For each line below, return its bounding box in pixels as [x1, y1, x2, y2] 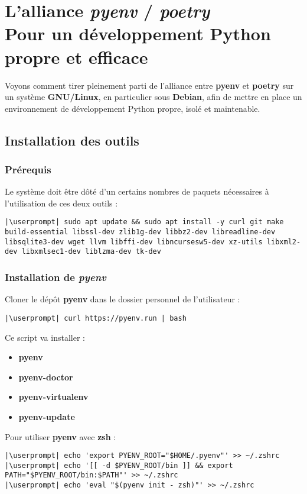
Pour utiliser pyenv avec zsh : [5, 430, 116, 443]
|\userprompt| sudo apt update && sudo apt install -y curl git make [5, 218, 284, 227]
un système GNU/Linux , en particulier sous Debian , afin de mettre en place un [5, 91, 302, 103]
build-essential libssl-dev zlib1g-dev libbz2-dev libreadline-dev [5, 228, 276, 237]
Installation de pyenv [5, 270, 106, 285]
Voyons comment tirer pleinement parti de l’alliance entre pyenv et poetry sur [5, 79, 294, 91]
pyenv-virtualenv [18, 390, 89, 403]
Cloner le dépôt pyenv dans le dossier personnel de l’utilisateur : [5, 293, 240, 305]
